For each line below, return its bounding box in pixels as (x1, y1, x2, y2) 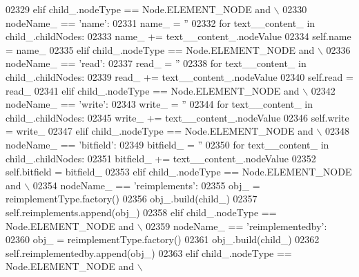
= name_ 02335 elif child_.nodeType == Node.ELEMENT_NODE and (6, 42, 315, 57)
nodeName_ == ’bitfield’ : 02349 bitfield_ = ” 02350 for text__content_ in (6, 137, 329, 151)
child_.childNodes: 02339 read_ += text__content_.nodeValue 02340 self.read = (6, 69, 353, 84)
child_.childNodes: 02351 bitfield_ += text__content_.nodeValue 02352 (6, 151, 316, 165)
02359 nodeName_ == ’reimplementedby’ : (146, 218, 327, 233)
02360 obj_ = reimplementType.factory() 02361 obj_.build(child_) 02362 (6, 232, 320, 247)
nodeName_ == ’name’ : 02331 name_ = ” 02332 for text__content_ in (6, 15, 316, 30)
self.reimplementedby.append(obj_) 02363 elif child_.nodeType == (6, 245, 292, 260)
